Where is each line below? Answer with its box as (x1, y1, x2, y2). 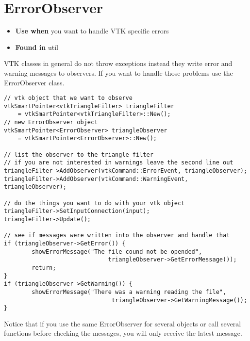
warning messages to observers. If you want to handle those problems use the (4, 67, 233, 78)
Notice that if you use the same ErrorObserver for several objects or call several (4, 318, 241, 328)
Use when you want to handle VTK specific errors (15, 26, 169, 36)
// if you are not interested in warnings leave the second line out (4, 159, 233, 166)
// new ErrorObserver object (4, 119, 98, 126)
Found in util (15, 42, 58, 52)
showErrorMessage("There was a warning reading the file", (32, 288, 227, 295)
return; (32, 264, 56, 271)
